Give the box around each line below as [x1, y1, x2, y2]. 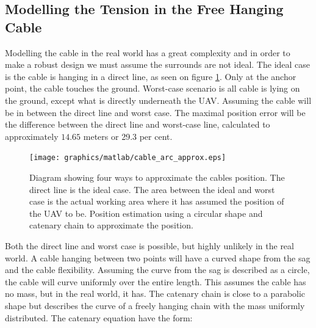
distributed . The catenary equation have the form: [5, 311, 193, 324]
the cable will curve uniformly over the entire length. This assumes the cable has [5, 275, 306, 288]
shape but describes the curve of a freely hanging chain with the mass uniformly [5, 299, 305, 312]
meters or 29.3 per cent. [83, 129, 173, 142]
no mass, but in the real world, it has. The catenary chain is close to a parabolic [5, 287, 306, 300]
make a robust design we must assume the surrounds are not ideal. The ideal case [5, 58, 311, 71]
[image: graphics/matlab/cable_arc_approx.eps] [29, 153, 226, 162]
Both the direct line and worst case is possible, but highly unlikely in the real [5, 239, 294, 252]
